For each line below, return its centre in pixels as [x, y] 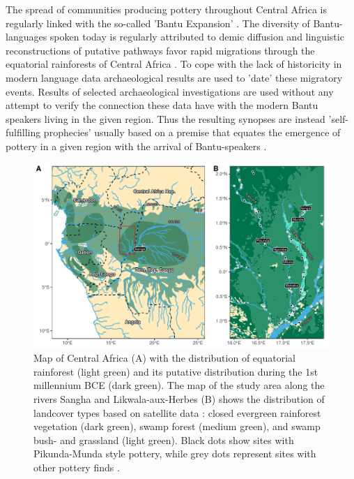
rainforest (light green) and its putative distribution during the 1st [176, 371]
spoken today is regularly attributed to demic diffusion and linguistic [197, 37]
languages [26, 37]
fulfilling [23, 132]
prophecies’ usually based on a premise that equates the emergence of [192, 132]
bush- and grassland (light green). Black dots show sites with [164, 440]
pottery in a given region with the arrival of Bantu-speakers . [136, 146]
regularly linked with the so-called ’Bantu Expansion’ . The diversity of [158, 23]
